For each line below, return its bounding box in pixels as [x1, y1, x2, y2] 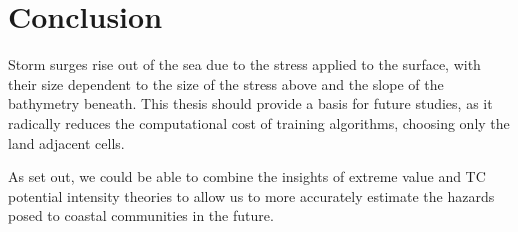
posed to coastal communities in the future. [8, 205, 274, 226]
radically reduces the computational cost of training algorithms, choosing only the [8, 112, 510, 133]
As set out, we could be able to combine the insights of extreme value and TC [8, 166, 486, 187]
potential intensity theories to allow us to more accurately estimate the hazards [8, 185, 495, 206]
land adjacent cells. [8, 132, 125, 153]
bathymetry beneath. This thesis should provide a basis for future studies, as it [8, 93, 493, 114]
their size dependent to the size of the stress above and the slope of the [8, 73, 444, 94]
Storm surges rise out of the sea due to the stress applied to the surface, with [8, 54, 481, 75]
